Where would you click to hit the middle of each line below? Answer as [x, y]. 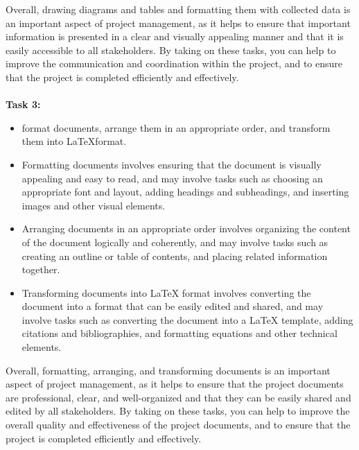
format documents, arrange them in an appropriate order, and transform [176, 127]
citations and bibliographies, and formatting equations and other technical [179, 333]
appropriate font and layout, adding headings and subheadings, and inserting [185, 192]
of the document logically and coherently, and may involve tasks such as [175, 242]
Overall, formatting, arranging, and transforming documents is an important [168, 370]
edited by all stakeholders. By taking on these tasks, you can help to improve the [178, 411]
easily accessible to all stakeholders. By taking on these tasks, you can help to [171, 50]
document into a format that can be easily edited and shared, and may [173, 306]
